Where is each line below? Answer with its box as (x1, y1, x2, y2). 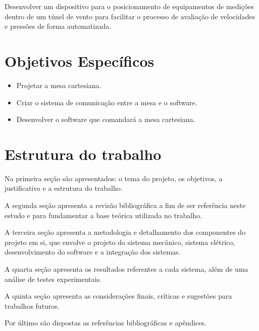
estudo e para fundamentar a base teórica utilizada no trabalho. (5, 210, 202, 220)
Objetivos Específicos (5, 50, 154, 71)
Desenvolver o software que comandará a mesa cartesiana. (16, 114, 195, 125)
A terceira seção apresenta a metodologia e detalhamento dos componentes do (5, 227, 246, 237)
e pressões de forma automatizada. (5, 21, 112, 31)
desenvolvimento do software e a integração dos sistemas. (5, 246, 181, 257)
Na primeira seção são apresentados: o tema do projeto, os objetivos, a (5, 173, 223, 183)
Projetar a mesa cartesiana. (16, 79, 101, 90)
